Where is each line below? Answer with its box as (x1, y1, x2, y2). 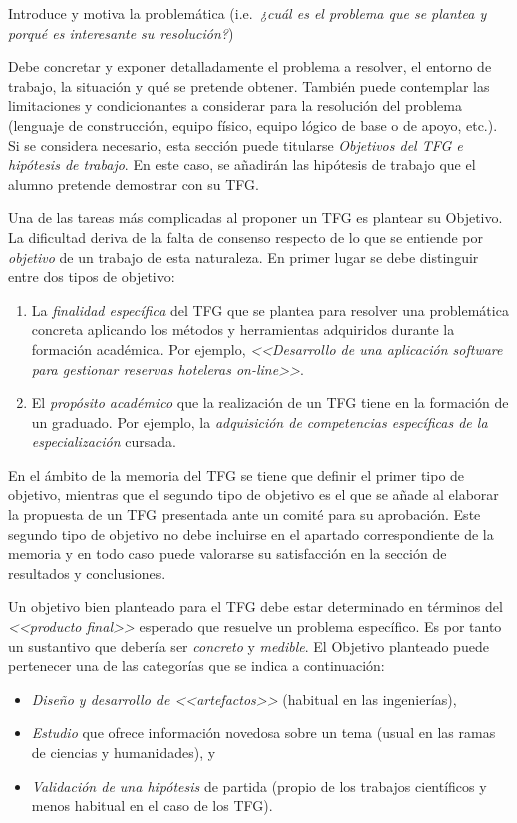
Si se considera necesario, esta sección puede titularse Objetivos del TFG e (8, 134, 463, 155)
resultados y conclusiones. (8, 562, 166, 583)
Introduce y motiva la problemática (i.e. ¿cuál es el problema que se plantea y (8, 3, 487, 23)
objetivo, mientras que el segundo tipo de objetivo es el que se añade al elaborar (8, 484, 499, 505)
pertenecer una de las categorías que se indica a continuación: (8, 655, 385, 676)
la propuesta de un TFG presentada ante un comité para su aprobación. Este (8, 504, 481, 525)
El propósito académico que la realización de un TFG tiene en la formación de (31, 392, 509, 413)
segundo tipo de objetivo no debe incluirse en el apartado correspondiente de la (8, 523, 494, 544)
